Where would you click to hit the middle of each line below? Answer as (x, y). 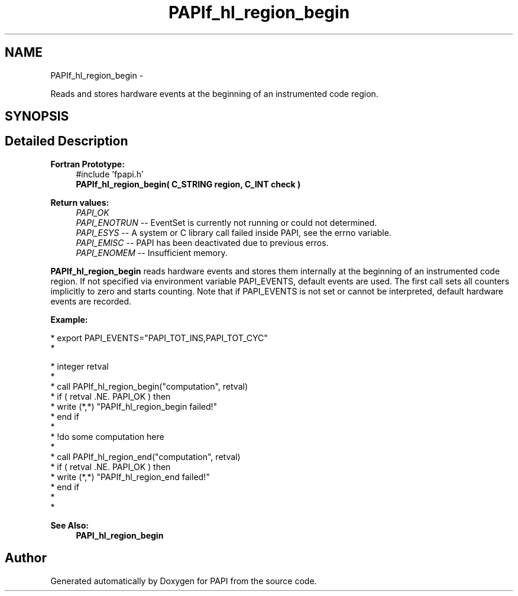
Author (26, 558)
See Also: (69, 525)
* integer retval (80, 366)
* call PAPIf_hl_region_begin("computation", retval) (149, 386)
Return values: (80, 202)
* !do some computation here (107, 436)
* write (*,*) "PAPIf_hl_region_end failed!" (130, 477)
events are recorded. (91, 301)
